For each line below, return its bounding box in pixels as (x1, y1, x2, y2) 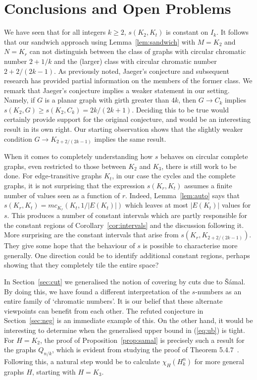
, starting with (32, 366, 76, 377)
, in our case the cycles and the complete (112, 170, 236, 181)
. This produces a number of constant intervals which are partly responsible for (7, 210, 248, 220)
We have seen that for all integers (4, 27, 106, 37)
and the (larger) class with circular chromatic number (54, 55, 217, 66)
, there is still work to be (161, 161, 237, 171)
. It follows (216, 27, 249, 37)
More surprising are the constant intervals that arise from (4, 229, 179, 240)
